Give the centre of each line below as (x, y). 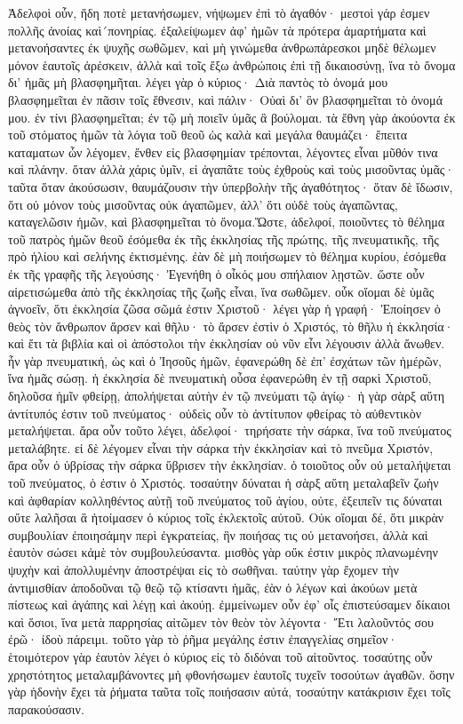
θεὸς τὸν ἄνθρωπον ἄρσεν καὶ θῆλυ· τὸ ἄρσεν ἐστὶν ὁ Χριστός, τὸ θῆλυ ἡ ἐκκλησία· (231, 326)
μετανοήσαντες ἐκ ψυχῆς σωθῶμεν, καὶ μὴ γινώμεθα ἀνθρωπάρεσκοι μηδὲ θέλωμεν (222, 48)
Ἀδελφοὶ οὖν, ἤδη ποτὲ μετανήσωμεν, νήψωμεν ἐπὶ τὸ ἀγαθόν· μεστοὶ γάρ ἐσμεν (219, 12)
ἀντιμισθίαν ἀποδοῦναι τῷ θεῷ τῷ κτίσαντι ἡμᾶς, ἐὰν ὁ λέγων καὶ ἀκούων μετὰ (213, 587)
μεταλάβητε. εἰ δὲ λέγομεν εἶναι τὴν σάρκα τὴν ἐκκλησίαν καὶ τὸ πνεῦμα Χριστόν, (221, 447)
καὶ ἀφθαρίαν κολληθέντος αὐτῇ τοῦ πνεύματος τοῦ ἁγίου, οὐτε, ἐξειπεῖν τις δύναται (225, 500)
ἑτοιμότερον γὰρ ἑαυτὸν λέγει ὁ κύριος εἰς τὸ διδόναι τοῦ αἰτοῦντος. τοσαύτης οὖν (220, 656)
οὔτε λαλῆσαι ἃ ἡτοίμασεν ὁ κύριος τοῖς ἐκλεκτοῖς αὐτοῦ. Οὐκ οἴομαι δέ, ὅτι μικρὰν (226, 517)
